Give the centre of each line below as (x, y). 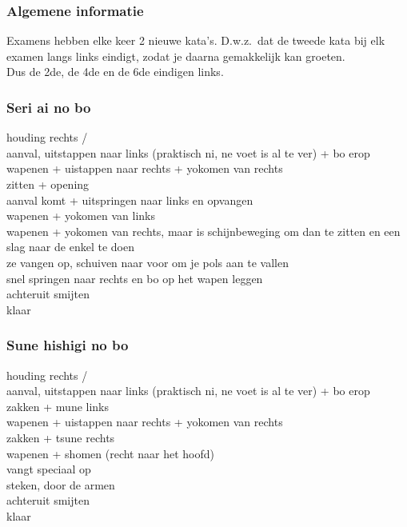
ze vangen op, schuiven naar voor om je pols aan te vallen (148, 262)
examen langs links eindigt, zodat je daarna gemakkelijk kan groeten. (176, 56)
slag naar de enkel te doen (70, 247)
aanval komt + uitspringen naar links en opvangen (130, 200)
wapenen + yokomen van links (81, 216)
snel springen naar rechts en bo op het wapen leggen (135, 278)
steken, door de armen (61, 484)
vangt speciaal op (49, 469)
